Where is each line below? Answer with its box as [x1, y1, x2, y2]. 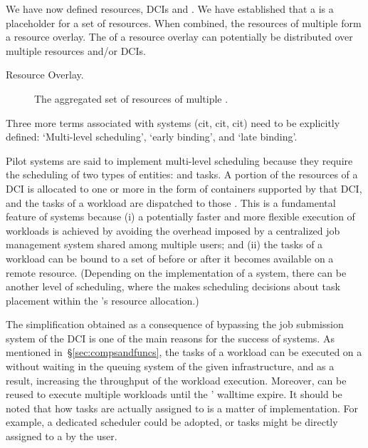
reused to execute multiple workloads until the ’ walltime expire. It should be [6, 387, 342, 402]
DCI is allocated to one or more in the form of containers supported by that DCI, [6, 180, 362, 195]
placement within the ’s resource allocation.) [6, 292, 199, 307]
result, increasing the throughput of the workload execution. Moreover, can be [6, 372, 347, 387]
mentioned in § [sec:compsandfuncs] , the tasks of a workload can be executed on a [6, 345, 362, 360]
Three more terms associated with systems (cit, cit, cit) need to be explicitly [6, 115, 340, 130]
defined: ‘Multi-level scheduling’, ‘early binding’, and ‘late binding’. [6, 129, 298, 144]
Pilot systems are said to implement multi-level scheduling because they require [6, 153, 353, 168]
